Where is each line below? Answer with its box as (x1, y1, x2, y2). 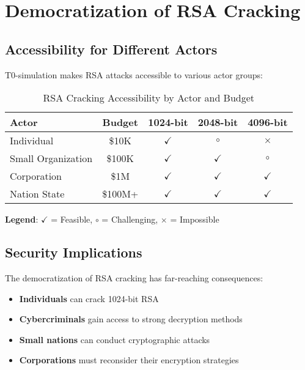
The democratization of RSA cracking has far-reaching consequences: (5, 271, 263, 284)
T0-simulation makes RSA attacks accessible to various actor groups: (5, 68, 263, 81)
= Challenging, (101, 213, 158, 226)
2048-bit (197, 115, 238, 130)
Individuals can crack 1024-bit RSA (19, 292, 159, 305)
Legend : (5, 213, 39, 226)
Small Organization (10, 151, 93, 166)
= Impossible (170, 213, 219, 226)
